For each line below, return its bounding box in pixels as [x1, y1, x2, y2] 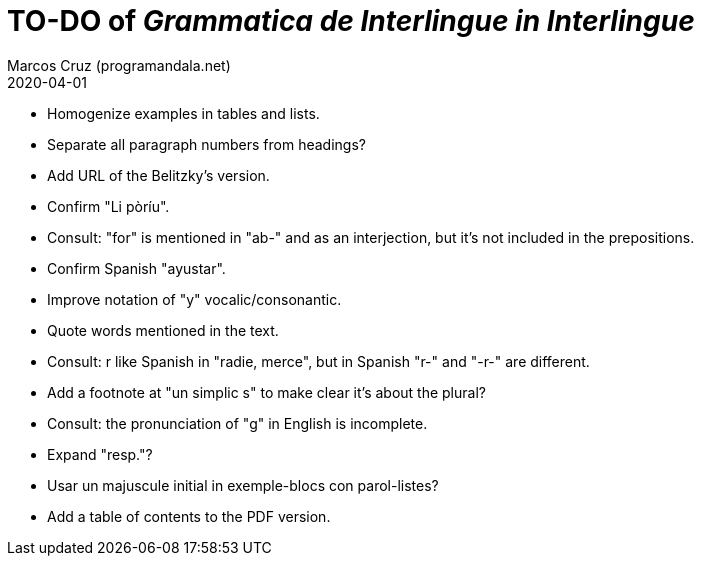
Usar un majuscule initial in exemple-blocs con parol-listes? [47, 476, 439, 494]
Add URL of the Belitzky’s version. [47, 166, 270, 184]
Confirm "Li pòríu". [47, 197, 170, 215]
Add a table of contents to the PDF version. [47, 507, 331, 525]
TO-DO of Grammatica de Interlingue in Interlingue [7, 4, 695, 38]
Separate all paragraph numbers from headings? [47, 135, 366, 153]
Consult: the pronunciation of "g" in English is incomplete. [47, 414, 428, 432]
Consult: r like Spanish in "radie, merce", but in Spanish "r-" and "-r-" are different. [47, 352, 590, 370]
